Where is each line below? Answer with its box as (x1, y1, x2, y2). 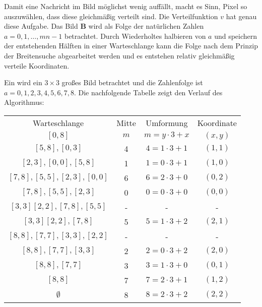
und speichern (214, 30, 257, 41)
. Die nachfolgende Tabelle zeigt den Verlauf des (74, 87, 223, 97)
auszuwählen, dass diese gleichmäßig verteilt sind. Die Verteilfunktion (4, 11, 218, 21)
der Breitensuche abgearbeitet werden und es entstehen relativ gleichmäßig (4, 50, 235, 60)
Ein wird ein (4, 77, 42, 88)
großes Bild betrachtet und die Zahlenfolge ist (61, 77, 203, 88)
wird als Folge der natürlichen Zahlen (88, 21, 204, 31)
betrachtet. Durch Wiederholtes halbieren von (64, 30, 206, 41)
